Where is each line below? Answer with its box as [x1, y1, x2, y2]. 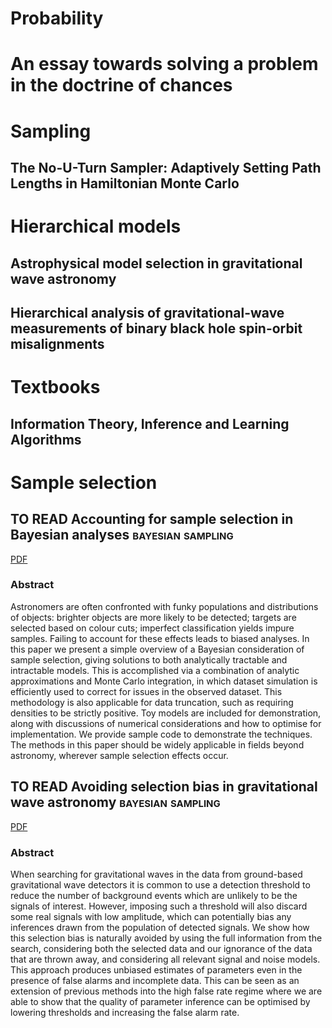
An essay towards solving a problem [10, 53, 319, 76]
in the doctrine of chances [10, 74, 233, 97]
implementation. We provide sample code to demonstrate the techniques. [10, 728, 313, 740]
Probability [10, 7, 104, 30]
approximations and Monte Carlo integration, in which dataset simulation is [10, 675, 318, 687]
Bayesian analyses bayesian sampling [10, 527, 234, 544]
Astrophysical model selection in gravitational [10, 255, 303, 272]
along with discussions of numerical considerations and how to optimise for [10, 717, 322, 729]
